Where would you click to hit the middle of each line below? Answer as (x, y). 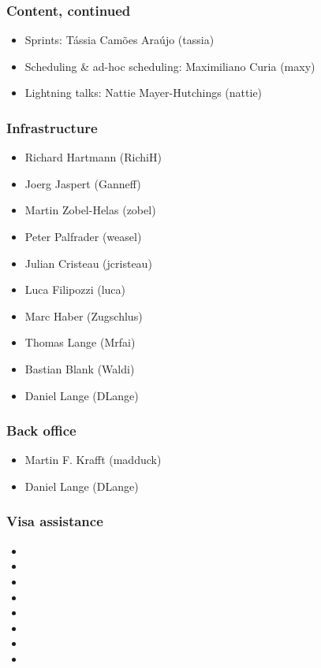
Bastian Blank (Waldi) (80, 368)
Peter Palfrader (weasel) (83, 236)
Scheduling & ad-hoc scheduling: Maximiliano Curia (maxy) (170, 66)
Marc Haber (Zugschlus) (84, 315)
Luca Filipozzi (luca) (75, 289)
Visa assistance (55, 521)
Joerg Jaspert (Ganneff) (83, 183)
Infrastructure (52, 127)
